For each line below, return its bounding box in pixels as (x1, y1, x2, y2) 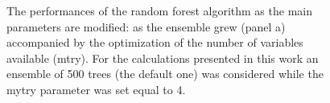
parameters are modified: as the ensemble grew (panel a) (6, 18, 286, 35)
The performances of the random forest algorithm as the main (6, 2, 312, 19)
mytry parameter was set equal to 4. (6, 80, 186, 97)
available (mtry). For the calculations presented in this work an (6, 49, 319, 66)
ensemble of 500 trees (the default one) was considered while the (6, 65, 324, 82)
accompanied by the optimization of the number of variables (6, 34, 303, 51)
